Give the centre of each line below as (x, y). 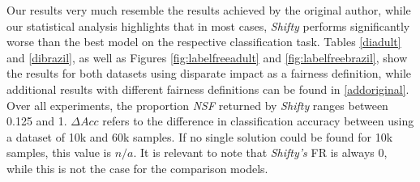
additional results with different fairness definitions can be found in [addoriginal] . (208, 89)
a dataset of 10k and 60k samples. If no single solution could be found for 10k (200, 136)
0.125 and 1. (37, 121)
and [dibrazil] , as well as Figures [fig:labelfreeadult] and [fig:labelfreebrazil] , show (207, 57)
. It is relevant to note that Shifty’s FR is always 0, (260, 152)
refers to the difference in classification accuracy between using (258, 121)
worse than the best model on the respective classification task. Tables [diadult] (204, 42)
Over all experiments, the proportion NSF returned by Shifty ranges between (197, 105)
